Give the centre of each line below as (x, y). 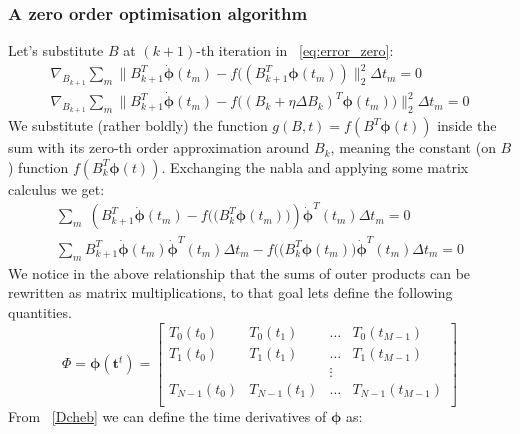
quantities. (40, 311)
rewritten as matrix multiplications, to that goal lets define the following (230, 292)
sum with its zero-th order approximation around (159, 147)
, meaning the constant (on (413, 147)
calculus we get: (56, 188)
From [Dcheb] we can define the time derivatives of (167, 415)
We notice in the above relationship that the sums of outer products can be (239, 272)
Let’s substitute (56, 50)
